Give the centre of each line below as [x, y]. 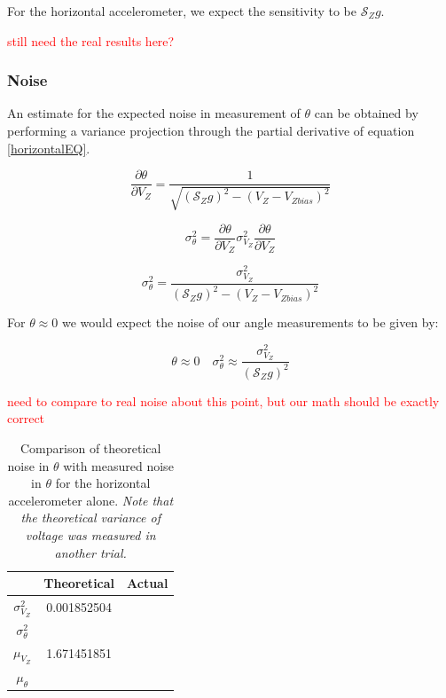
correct [26, 418]
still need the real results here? [91, 40]
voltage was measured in [90, 534]
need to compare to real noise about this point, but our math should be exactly [223, 400]
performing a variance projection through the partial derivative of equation [211, 130]
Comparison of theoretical [90, 447]
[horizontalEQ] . [49, 148]
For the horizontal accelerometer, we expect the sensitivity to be [182, 11]
